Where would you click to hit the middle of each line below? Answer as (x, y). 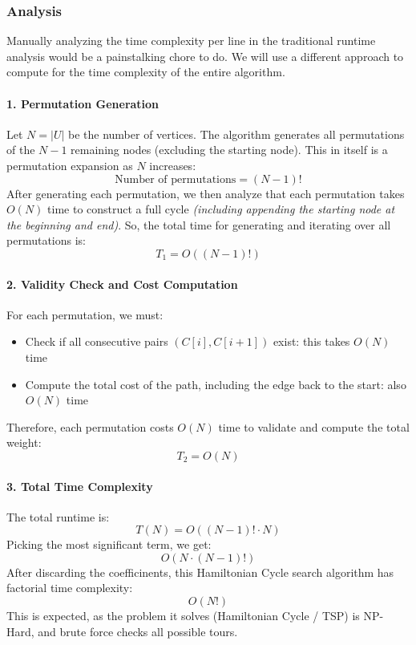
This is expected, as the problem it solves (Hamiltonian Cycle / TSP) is (183, 616)
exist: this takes (311, 341)
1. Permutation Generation (83, 103)
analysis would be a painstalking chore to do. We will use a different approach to (205, 56)
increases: (173, 165)
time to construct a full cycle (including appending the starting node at (221, 209)
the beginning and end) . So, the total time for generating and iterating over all (199, 224)
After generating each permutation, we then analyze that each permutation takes (206, 193)
